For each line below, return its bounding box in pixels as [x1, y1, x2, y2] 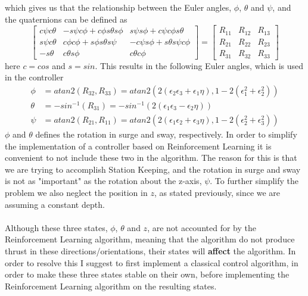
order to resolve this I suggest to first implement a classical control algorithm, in [5, 256, 298, 269]
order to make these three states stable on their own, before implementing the [5, 268, 290, 281]
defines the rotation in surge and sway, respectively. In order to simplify [35, 128, 297, 141]
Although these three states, [5, 221, 108, 233]
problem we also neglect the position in [5, 186, 148, 198]
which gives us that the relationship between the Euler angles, [5, 1, 232, 13]
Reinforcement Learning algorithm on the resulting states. [5, 279, 217, 292]
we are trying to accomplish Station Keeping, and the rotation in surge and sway [5, 163, 301, 175]
